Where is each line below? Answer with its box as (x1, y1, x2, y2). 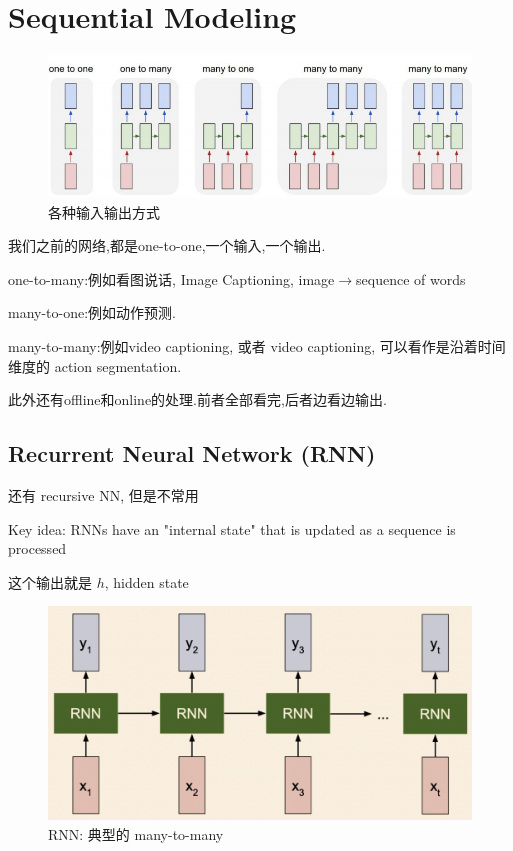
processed (8, 538, 67, 559)
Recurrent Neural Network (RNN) (8, 438, 376, 469)
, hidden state (104, 571, 189, 592)
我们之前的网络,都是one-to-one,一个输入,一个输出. (8, 235, 326, 256)
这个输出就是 (8, 571, 92, 592)
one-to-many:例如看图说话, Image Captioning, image (8, 268, 335, 289)
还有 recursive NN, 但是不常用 (8, 485, 199, 506)
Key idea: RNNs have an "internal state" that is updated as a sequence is (8, 518, 456, 539)
